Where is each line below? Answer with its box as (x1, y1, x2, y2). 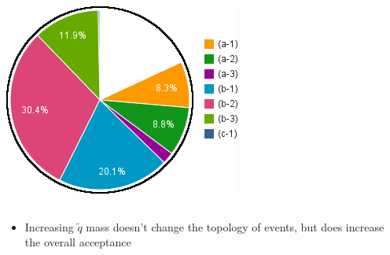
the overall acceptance (24, 234, 131, 250)
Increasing (24, 218, 74, 235)
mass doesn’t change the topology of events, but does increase (86, 218, 384, 235)
